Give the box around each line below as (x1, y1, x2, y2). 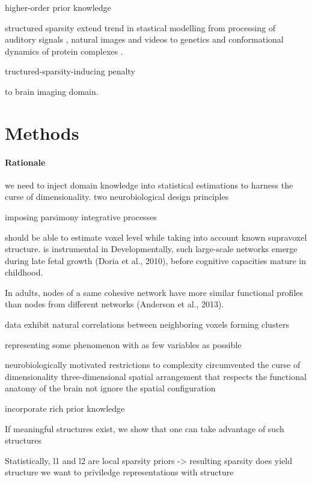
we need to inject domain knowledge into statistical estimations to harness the (5, 178, 293, 191)
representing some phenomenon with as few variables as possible (5, 338, 242, 351)
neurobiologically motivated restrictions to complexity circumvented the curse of (5, 358, 301, 371)
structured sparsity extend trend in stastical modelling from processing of (5, 21, 275, 34)
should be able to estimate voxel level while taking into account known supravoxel (5, 230, 307, 243)
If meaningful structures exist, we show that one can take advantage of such (5, 422, 284, 435)
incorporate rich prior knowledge (5, 402, 125, 415)
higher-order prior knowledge (5, 1, 111, 13)
